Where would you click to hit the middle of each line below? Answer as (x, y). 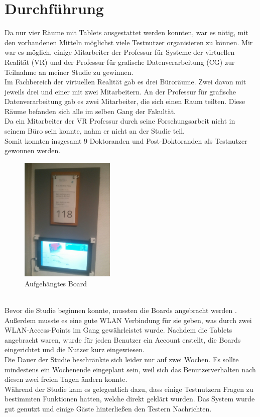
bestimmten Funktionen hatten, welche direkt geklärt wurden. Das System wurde (130, 399)
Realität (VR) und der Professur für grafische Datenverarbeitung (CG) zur (120, 62)
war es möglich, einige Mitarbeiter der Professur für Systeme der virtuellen (120, 52)
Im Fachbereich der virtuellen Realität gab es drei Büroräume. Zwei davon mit (125, 82)
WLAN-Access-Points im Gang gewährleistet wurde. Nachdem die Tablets (118, 330)
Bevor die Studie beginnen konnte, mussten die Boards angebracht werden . (121, 310)
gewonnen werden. (33, 150)
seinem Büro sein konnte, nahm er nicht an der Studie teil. (95, 131)
